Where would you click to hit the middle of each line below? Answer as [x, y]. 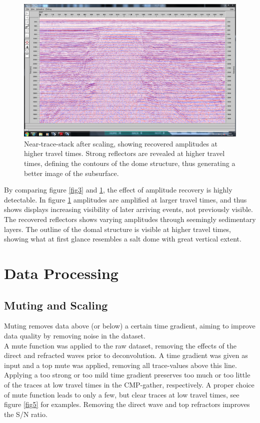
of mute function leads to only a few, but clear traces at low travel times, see [122, 394]
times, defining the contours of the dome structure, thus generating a [130, 163]
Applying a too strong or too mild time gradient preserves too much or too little [127, 375]
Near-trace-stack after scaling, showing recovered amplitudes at [121, 143]
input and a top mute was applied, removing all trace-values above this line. [120, 365]
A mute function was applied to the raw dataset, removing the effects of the [120, 345]
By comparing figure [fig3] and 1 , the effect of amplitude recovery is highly [118, 190]
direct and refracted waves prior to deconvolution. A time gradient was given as [126, 355]
